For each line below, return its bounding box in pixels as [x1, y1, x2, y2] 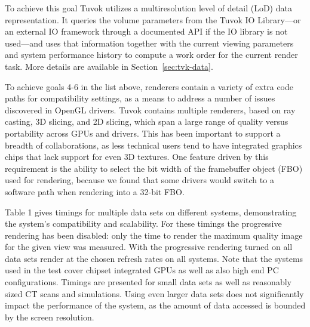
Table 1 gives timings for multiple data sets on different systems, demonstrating [5, 205, 297, 218]
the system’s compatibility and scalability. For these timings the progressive [5, 217, 282, 230]
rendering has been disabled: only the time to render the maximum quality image [5, 229, 303, 241]
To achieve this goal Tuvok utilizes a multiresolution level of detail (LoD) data [5, 2, 292, 14]
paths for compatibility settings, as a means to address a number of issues [5, 92, 275, 104]
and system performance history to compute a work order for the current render [5, 48, 298, 61]
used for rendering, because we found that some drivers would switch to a [5, 174, 274, 186]
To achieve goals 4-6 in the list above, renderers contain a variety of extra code [5, 80, 293, 92]
